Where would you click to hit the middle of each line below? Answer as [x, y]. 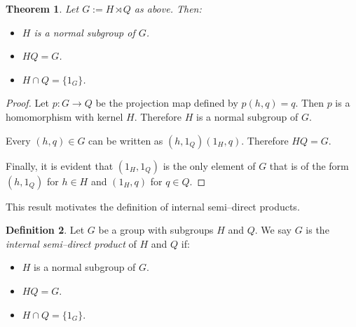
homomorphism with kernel [64, 116]
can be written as [126, 140]
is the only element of [209, 165]
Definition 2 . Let [45, 230]
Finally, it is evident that [60, 165]
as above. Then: [168, 8]
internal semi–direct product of [71, 243]
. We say [273, 230]
